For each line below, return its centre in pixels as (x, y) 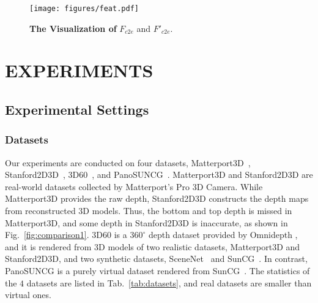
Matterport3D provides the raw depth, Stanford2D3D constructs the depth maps (157, 198)
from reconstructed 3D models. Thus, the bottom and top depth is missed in (149, 210)
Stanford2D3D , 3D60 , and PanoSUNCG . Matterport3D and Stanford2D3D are (159, 175)
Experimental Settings (77, 109)
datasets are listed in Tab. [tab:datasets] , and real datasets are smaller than (169, 282)
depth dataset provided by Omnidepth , (223, 235)
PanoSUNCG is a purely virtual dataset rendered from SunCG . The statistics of (157, 270)
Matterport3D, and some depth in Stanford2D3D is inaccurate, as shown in (146, 222)
